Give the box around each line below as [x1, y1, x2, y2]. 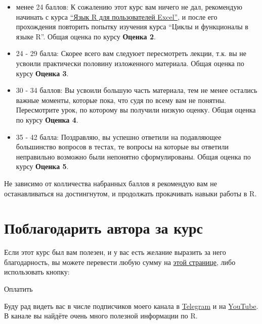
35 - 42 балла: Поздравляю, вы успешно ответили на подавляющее [16, 131, 222, 142]
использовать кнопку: [4, 266, 70, 277]
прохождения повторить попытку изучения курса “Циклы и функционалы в [16, 21, 248, 32]
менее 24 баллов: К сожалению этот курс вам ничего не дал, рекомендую [16, 2, 242, 12]
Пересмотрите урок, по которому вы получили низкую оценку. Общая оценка [16, 104, 256, 115]
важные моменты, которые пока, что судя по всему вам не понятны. [16, 94, 226, 105]
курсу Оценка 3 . [16, 68, 69, 78]
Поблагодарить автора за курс [4, 218, 203, 238]
